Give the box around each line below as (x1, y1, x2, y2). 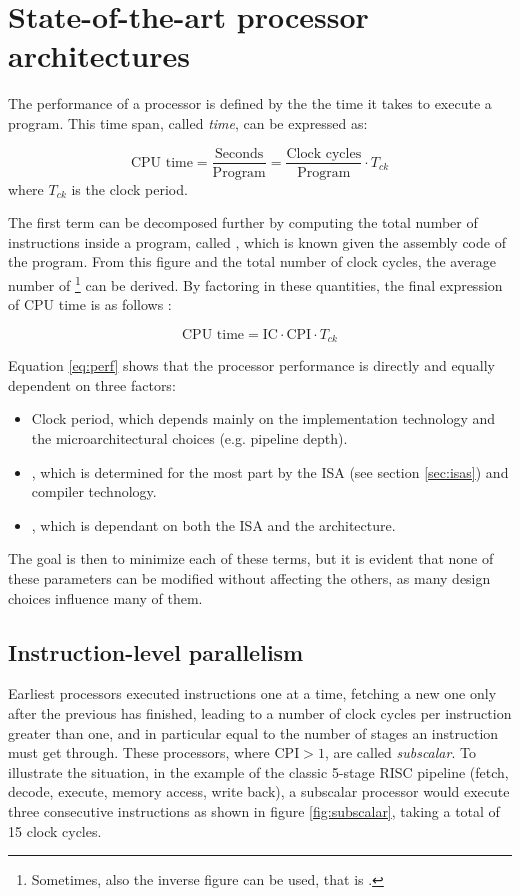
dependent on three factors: (8, 374, 176, 395)
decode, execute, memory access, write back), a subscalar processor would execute (8, 781, 510, 802)
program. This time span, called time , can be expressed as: (8, 112, 368, 133)
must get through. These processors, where (8, 742, 270, 763)
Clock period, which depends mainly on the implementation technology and (31, 408, 496, 429)
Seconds (215, 146, 264, 161)
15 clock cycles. (8, 820, 102, 841)
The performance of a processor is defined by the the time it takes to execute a (8, 93, 492, 114)
